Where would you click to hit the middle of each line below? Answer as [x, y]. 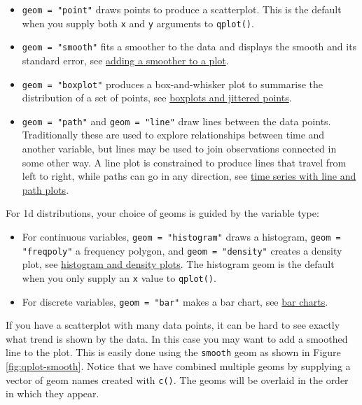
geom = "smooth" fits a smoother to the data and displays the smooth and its [189, 47]
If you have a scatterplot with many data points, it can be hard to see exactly [173, 325]
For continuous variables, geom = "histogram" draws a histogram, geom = [181, 237]
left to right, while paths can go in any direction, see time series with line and [189, 176]
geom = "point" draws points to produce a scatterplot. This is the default [182, 9]
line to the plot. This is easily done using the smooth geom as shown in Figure [173, 352]
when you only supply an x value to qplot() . [119, 277]
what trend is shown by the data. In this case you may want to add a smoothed [177, 338]
